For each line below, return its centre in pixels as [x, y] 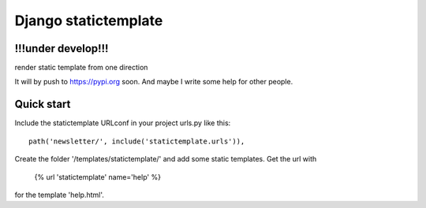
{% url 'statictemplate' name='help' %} [98, 176]
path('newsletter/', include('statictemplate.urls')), [137, 141]
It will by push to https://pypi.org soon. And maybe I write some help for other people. [154, 82]
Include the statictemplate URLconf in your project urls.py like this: [123, 123]
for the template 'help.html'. [59, 195]
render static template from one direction [81, 68]
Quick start [43, 104]
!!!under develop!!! [62, 48]
